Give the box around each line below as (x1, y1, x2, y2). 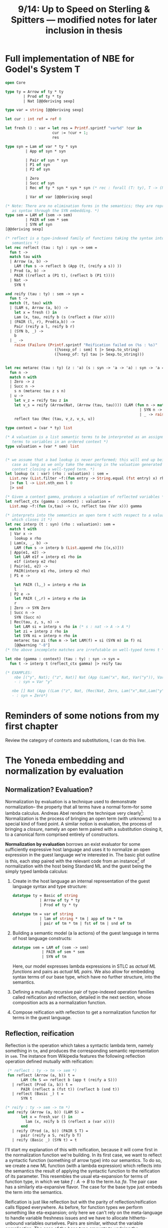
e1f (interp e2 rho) (14, 559, 57, 564)
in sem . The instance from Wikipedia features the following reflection (5, 1053, 145, 1059)
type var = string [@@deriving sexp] (5, 108, 84, 113)
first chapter (5, 721, 58, 732)
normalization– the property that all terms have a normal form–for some (5, 804, 152, 810)
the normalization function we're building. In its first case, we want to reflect (5, 1152, 162, 1158)
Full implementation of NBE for (5, 53, 134, 65)
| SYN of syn (25, 222, 52, 227)
